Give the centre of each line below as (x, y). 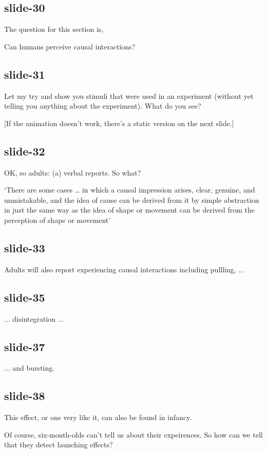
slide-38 (25, 396)
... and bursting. (30, 368)
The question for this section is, (54, 29)
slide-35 (25, 297)
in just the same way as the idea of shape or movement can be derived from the (130, 210)
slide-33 (25, 247)
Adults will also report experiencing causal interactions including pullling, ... (124, 269)
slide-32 (25, 151)
